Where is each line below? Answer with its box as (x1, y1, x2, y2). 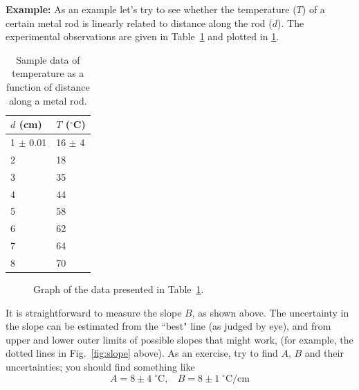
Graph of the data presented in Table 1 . (33, 282, 204, 296)
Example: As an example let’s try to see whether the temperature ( (6, 2, 297, 16)
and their (304, 346, 344, 360)
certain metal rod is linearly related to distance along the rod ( (6, 15, 273, 30)
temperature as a (12, 66, 84, 80)
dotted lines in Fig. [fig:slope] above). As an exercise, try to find (6, 346, 278, 360)
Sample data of (16, 52, 80, 67)
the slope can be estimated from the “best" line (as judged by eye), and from (6, 319, 331, 333)
